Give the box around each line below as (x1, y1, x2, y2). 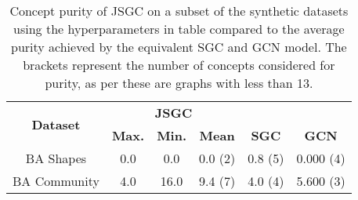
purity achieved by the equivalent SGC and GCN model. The (11, 38, 347, 56)
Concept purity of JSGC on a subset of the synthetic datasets (9, 2, 349, 20)
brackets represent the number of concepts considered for (23, 56, 335, 74)
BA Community (13, 172, 99, 190)
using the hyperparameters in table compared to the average (13, 20, 345, 38)
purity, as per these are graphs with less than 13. (45, 74, 313, 92)
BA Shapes (25, 149, 87, 167)
